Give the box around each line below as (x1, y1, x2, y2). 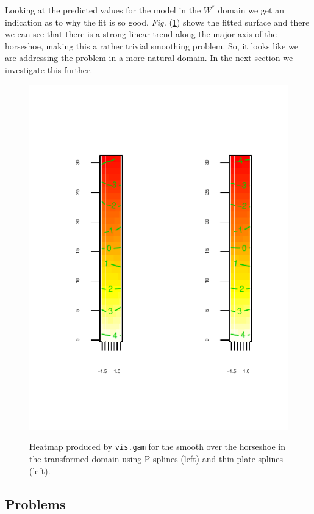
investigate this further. (5, 63, 93, 76)
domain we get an (218, 4, 284, 16)
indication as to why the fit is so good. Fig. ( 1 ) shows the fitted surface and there (5, 15, 310, 28)
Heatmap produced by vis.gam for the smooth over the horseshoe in (29, 440, 285, 453)
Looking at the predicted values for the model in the (5, 4, 201, 16)
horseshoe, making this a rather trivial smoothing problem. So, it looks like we (5, 39, 298, 52)
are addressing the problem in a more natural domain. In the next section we (5, 51, 293, 64)
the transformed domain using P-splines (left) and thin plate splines (29, 452, 284, 465)
